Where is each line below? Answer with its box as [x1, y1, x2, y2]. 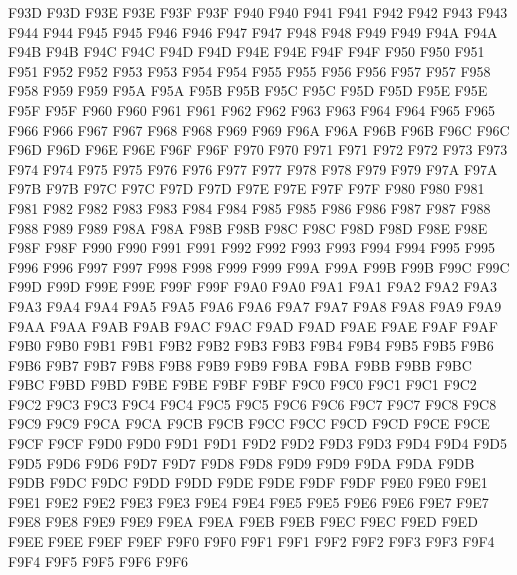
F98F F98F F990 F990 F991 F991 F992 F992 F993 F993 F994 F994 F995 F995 [8, 237, 495, 258]
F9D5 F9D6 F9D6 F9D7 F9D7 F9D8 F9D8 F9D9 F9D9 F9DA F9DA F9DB [8, 452, 475, 473]
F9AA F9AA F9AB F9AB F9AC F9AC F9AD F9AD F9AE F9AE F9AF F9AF [8, 315, 498, 336]
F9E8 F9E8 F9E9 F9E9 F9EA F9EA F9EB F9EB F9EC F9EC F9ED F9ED [8, 511, 478, 532]
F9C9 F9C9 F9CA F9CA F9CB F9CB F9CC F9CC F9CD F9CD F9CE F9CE [8, 413, 490, 434]
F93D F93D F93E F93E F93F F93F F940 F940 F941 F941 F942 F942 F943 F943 [8, 2, 508, 22]
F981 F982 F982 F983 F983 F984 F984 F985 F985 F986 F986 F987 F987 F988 [8, 197, 491, 218]
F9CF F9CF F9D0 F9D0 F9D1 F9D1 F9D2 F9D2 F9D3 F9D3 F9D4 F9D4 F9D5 [8, 433, 507, 454]
